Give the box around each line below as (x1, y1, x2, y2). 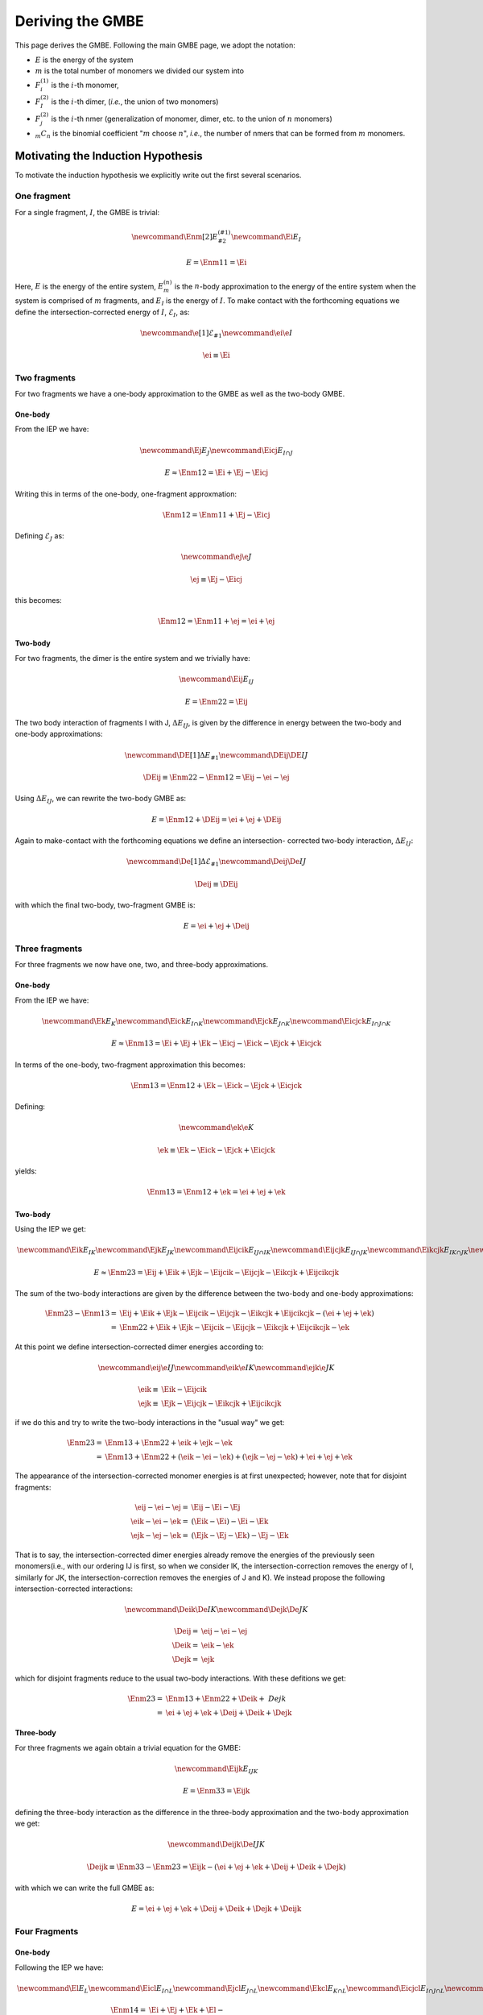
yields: (14, 1166, 37, 1176)
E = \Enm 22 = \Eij (184, 697, 249, 706)
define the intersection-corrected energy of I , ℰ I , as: (14, 307, 190, 318)
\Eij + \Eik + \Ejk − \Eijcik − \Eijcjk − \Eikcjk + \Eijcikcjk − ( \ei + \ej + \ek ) (119, 1309, 374, 1318)
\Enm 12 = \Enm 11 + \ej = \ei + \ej (158, 617, 275, 626)
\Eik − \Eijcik (161, 1385, 207, 1394)
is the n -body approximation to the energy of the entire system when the (174, 281, 416, 291)
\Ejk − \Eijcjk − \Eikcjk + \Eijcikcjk (161, 1398, 282, 1408)
